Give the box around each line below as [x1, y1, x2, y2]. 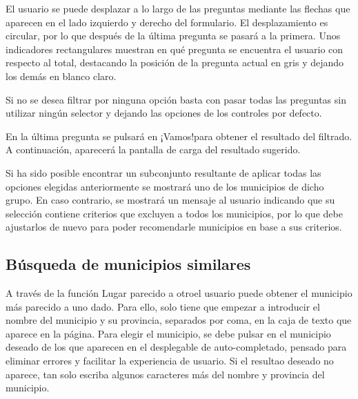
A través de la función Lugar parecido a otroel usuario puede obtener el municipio [6, 286, 352, 300]
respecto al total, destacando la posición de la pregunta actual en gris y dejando [6, 55, 344, 70]
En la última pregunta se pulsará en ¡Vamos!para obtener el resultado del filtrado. [6, 128, 352, 143]
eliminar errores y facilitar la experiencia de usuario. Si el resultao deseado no [6, 353, 334, 368]
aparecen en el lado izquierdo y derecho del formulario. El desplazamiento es [6, 14, 328, 29]
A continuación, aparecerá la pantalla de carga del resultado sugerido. [6, 142, 301, 157]
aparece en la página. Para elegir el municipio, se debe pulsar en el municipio [6, 326, 331, 340]
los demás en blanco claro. [6, 68, 117, 83]
